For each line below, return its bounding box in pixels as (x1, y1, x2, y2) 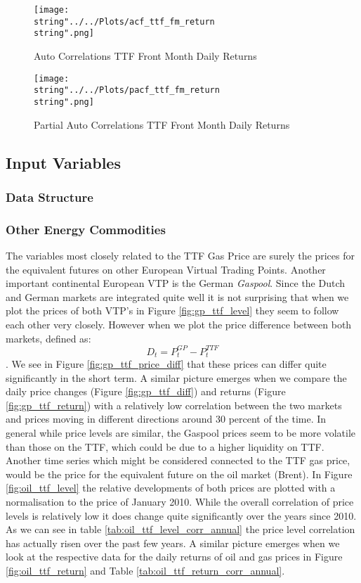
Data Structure (6, 188, 93, 205)
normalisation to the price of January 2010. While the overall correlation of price (6, 494, 354, 509)
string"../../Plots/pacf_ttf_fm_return (34, 85, 220, 96)
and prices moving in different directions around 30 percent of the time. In (6, 411, 327, 426)
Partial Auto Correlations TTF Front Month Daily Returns (34, 117, 290, 132)
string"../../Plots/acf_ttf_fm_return (34, 16, 215, 27)
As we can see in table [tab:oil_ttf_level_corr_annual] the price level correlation (6, 522, 355, 537)
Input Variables (6, 151, 121, 173)
